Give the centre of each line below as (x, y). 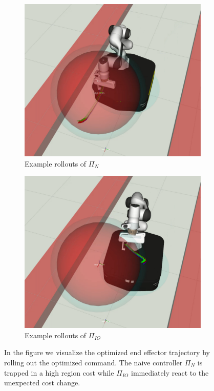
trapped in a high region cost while (59, 372)
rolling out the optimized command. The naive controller (93, 362)
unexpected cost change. (42, 383)
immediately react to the (170, 372)
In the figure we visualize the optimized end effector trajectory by (107, 352)
